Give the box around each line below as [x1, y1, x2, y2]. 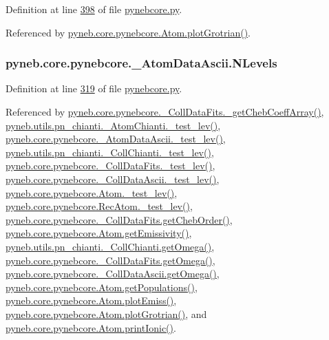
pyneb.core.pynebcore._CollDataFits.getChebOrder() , [6, 212, 233, 226]
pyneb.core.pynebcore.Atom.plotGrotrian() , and [6, 306, 207, 321]
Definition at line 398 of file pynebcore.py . [6, 2, 182, 16]
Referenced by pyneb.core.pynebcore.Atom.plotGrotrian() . [6, 25, 251, 39]
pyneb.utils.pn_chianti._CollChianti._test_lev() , [6, 145, 214, 159]
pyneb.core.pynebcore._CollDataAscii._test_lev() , [6, 171, 220, 186]
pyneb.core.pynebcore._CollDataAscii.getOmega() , [6, 266, 220, 281]
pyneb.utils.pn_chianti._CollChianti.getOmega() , [6, 239, 215, 253]
